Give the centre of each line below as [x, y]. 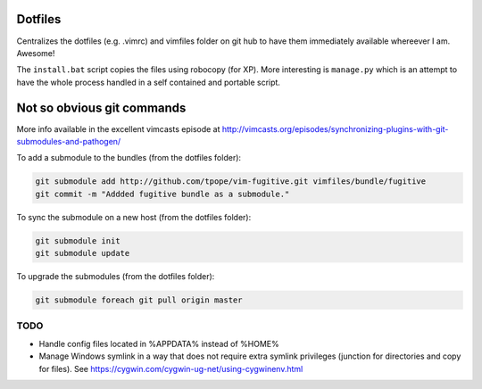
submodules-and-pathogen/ [69, 141]
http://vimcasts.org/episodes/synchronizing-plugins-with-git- [335, 128]
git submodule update [83, 253]
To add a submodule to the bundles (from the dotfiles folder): [129, 158]
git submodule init [78, 240]
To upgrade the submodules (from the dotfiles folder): [116, 277]
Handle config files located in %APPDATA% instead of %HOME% [159, 343]
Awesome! [36, 53]
